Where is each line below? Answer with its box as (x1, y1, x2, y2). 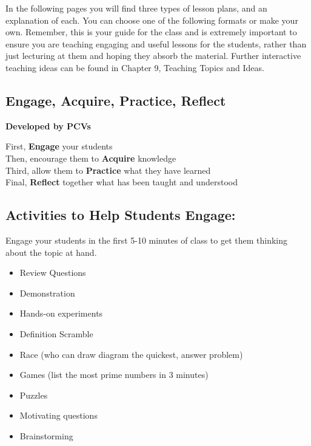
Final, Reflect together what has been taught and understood (5, 176, 238, 188)
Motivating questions (19, 409, 98, 422)
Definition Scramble (19, 327, 93, 340)
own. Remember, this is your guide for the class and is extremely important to (5, 26, 297, 38)
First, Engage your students (5, 140, 113, 153)
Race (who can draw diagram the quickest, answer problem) (19, 348, 243, 360)
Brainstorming (19, 429, 73, 442)
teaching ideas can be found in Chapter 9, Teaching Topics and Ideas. (5, 61, 264, 74)
